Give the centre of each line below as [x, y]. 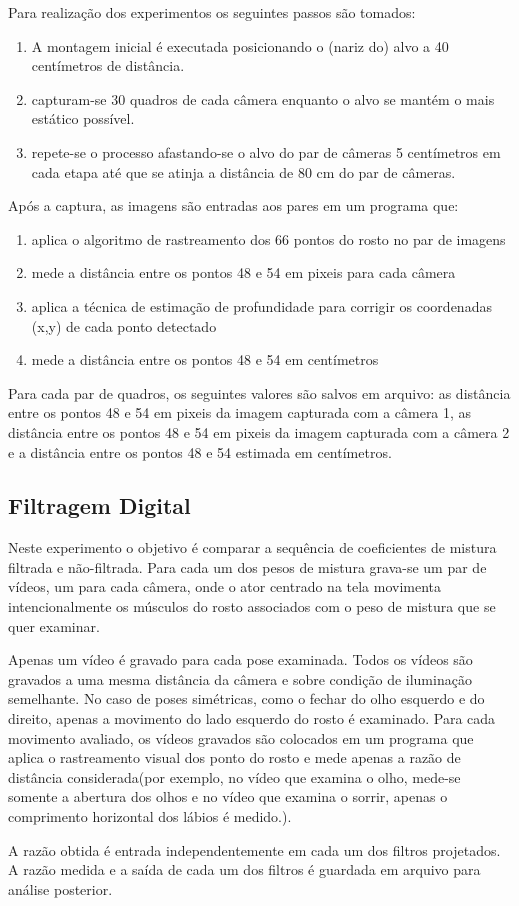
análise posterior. [60, 888]
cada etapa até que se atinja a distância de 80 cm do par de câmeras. [243, 171]
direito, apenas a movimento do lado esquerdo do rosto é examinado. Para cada [252, 718]
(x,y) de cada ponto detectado [124, 325]
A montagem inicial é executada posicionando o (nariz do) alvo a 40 [240, 45]
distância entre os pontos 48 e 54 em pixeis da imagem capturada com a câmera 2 [259, 431]
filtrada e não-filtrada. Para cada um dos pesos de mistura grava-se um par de [247, 566]
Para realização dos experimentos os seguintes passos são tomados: [212, 12]
